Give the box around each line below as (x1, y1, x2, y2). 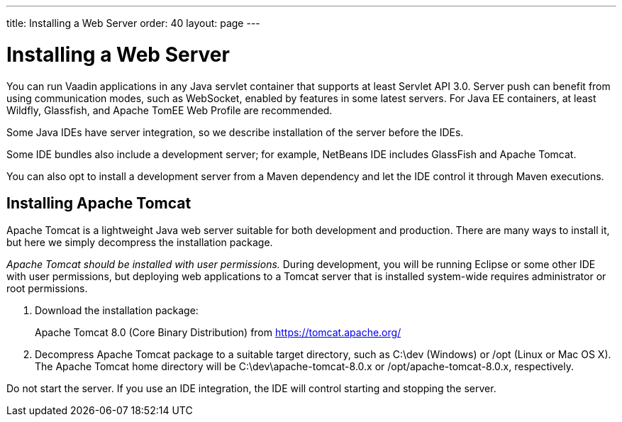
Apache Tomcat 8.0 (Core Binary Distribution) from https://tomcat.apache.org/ (35, 326, 401, 339)
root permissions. (6, 282, 88, 295)
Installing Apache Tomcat (6, 194, 191, 212)
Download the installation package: (35, 304, 199, 317)
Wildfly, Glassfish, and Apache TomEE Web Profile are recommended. (6, 104, 333, 116)
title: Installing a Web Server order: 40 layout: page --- (6, 17, 260, 29)
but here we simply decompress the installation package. (6, 236, 273, 249)
